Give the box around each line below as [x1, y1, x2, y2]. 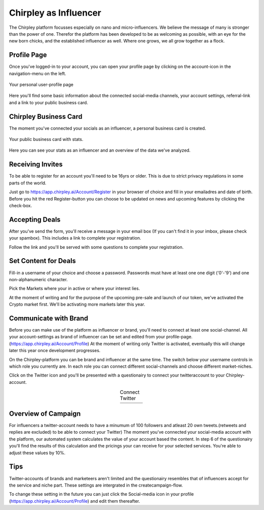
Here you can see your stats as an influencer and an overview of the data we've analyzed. [9, 147, 191, 154]
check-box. [9, 202, 32, 208]
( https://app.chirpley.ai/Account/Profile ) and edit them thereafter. [9, 498, 140, 504]
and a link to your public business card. [9, 99, 88, 105]
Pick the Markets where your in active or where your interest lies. [9, 286, 140, 291]
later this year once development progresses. [9, 348, 101, 354]
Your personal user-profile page [9, 82, 73, 88]
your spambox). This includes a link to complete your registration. [9, 235, 141, 241]
